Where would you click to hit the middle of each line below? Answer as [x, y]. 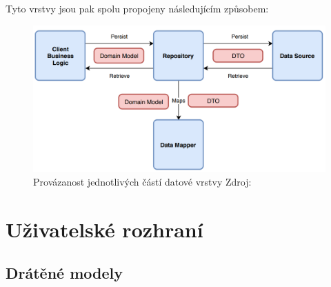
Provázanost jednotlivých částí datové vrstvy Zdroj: [142, 182]
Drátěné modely [64, 273]
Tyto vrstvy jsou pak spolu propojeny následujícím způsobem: [137, 8]
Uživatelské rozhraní [104, 229]
